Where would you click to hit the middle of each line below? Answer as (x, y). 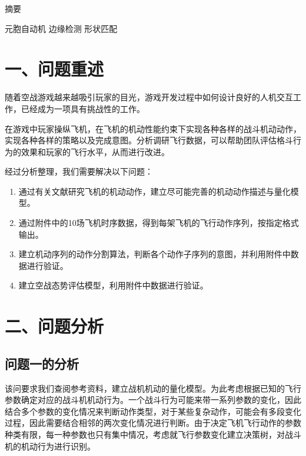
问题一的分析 (42, 363)
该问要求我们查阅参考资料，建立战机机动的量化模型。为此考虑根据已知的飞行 (153, 388)
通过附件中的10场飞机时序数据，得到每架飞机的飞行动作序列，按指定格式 (159, 223)
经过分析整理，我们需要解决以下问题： (79, 171)
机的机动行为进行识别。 (50, 446)
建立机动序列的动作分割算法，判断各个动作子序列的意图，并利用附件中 (154, 254)
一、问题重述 (54, 69)
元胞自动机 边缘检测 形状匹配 (61, 28)
